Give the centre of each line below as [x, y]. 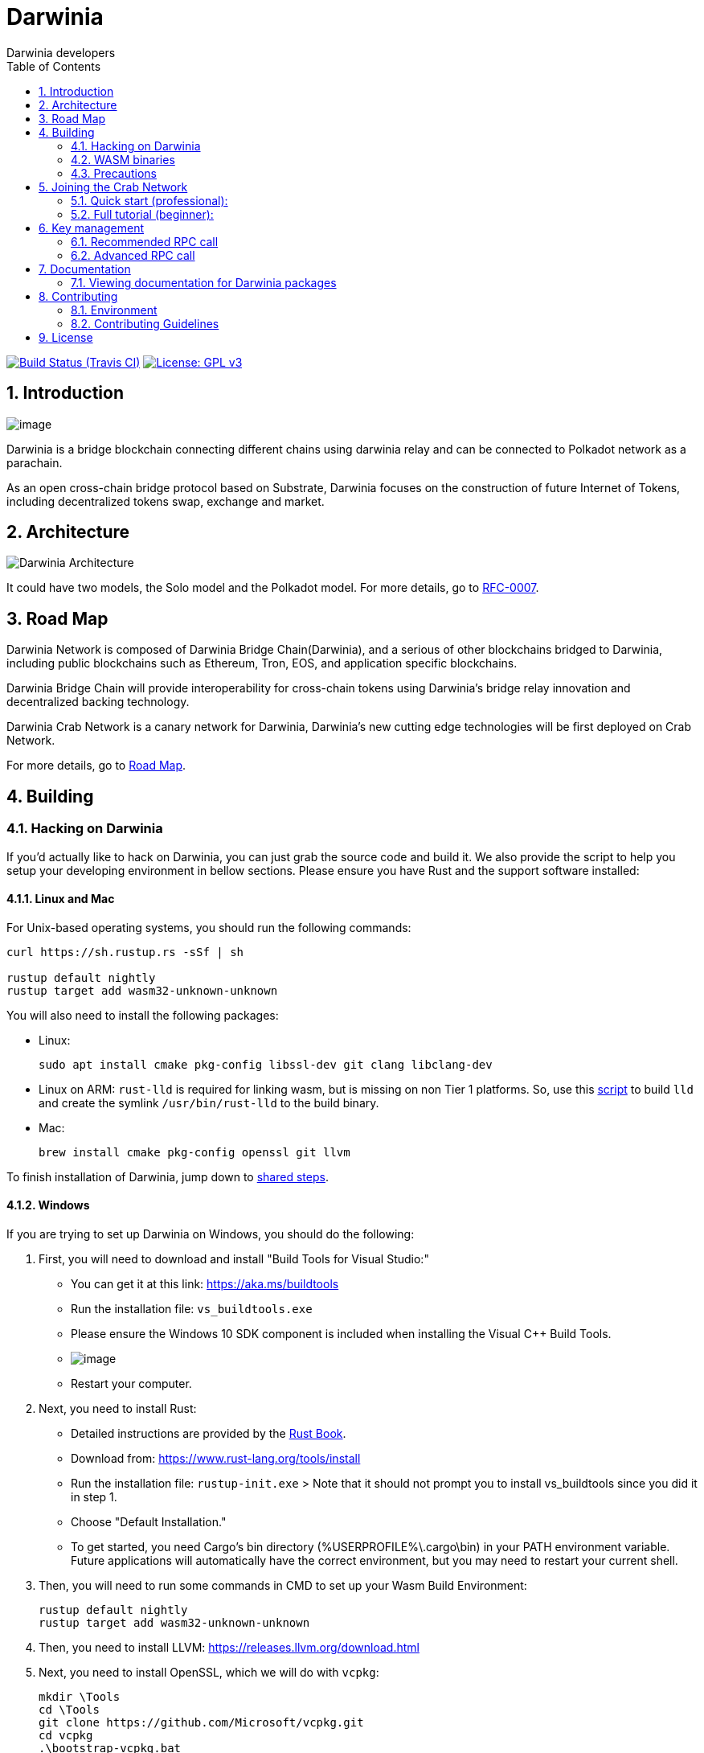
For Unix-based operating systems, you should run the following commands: [209, 927]
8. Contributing [78, 296]
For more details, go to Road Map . [96, 766]
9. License [66, 337]
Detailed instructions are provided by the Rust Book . [209, 1433]
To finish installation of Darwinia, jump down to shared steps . [168, 1176]
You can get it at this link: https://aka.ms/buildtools [205, 1283]
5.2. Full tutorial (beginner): [142, 214]
